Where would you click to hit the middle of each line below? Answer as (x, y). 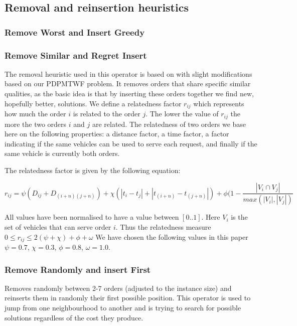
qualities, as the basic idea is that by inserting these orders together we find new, (129, 94)
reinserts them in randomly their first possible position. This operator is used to (128, 298)
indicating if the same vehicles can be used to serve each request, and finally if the (131, 143)
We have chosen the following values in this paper (172, 236)
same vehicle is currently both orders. (62, 153)
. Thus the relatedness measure (163, 226)
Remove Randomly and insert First (78, 269)
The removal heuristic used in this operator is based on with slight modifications (128, 73)
